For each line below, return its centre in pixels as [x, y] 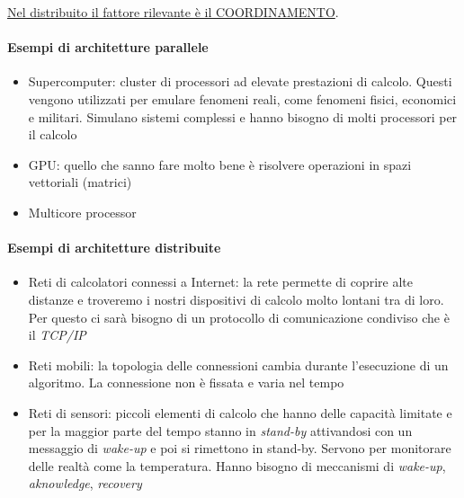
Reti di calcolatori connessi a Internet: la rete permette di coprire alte [220, 282]
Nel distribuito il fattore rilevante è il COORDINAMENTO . [173, 12]
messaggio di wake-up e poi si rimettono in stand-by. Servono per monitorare [240, 448]
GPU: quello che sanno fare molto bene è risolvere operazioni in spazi [220, 164]
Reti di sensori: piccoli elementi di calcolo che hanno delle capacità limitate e [240, 412]
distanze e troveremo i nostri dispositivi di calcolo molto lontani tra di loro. [236, 299]
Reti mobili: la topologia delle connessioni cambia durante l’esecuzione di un [238, 365]
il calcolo [53, 134]
